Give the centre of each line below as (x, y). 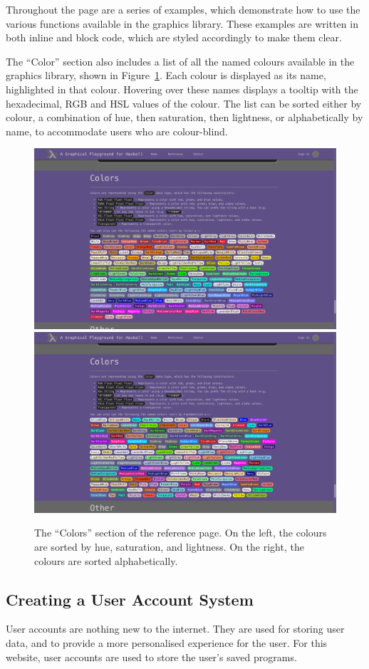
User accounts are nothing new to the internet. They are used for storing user (175, 629)
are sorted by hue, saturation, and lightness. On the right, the (169, 546)
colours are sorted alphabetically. (106, 560)
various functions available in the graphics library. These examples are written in (182, 23)
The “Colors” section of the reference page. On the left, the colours (181, 533)
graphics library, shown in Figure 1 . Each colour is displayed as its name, (166, 75)
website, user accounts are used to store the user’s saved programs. (151, 657)
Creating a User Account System (130, 599)
